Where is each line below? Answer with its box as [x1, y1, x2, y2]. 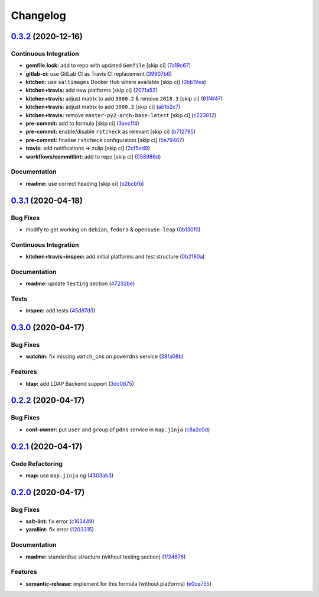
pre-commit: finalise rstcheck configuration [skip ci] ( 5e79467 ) [25, 136, 184, 143]
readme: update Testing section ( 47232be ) [25, 280, 135, 287]
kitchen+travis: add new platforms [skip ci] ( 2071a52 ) [25, 86, 158, 94]
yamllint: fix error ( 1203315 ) [25, 526, 95, 533]
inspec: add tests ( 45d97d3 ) [25, 307, 96, 314]
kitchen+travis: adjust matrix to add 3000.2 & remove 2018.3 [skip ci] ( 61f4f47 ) [25, 95, 223, 102]
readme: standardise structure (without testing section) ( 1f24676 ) [25, 553, 186, 560]
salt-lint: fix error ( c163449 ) [25, 518, 95, 525]
